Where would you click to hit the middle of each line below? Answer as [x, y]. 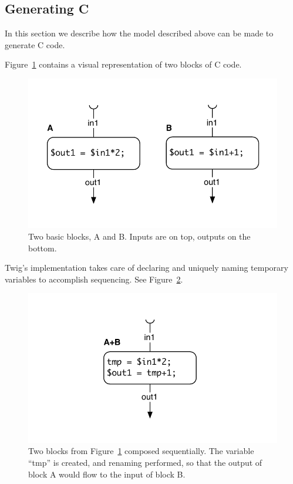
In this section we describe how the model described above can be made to [139, 33]
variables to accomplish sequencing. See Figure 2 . [94, 279]
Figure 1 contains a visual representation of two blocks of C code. [123, 64]
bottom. [43, 248]
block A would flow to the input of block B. [107, 474]
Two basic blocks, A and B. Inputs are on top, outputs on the [139, 236]
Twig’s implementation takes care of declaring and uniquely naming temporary [146, 268]
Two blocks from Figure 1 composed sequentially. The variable [141, 451]
